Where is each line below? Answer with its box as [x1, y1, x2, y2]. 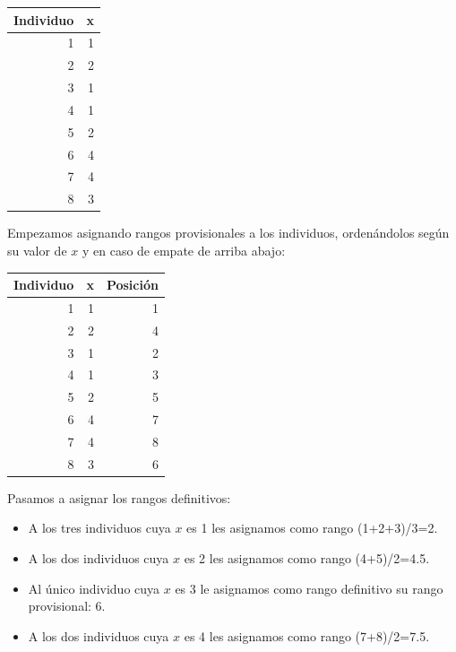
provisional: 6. [28, 596, 106, 615]
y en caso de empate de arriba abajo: [82, 240, 286, 259]
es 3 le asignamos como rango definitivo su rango [175, 578, 443, 597]
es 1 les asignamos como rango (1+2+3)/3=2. [186, 518, 438, 537]
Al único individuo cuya [28, 578, 160, 597]
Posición [106, 275, 159, 294]
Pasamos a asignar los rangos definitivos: [7, 488, 231, 507]
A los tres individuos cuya [28, 518, 171, 537]
